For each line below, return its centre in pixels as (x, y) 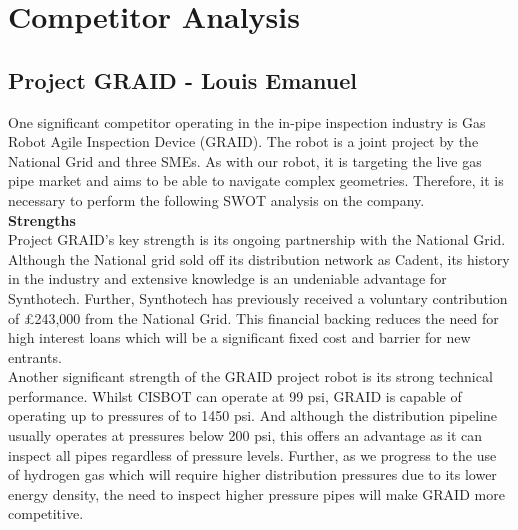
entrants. (35, 356)
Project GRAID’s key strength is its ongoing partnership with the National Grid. (257, 239)
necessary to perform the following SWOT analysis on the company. (216, 199)
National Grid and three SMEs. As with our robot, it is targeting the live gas (245, 160)
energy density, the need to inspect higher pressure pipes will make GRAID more (256, 493)
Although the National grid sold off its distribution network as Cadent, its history (259, 258)
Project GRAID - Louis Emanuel (182, 79)
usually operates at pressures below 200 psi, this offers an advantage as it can (245, 435)
